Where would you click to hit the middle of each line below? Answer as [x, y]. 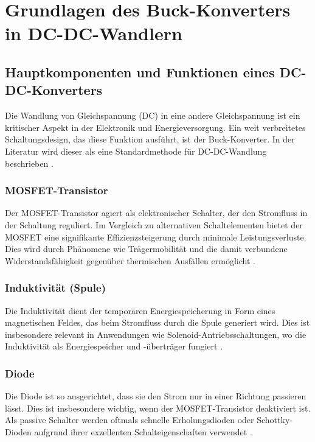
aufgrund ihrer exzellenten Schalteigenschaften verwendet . [143, 431]
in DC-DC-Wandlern [94, 33]
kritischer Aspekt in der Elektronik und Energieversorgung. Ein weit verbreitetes [155, 127]
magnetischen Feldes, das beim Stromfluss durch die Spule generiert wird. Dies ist [157, 322]
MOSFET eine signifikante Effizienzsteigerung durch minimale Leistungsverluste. [156, 237]
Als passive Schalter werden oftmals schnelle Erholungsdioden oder [130, 420]
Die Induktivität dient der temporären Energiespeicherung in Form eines [140, 310]
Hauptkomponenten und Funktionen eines [140, 72]
